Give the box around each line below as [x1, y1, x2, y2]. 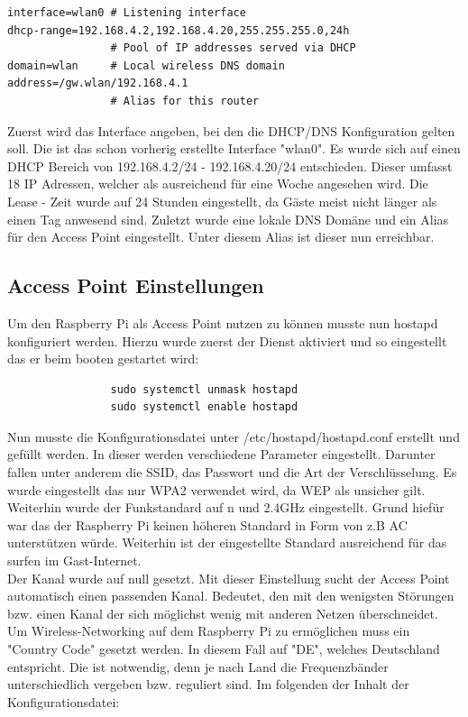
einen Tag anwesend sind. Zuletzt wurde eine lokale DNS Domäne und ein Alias [7, 209, 449, 228]
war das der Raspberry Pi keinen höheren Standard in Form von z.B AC [7, 515, 408, 534]
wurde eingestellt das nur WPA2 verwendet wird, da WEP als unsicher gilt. [7, 480, 426, 499]
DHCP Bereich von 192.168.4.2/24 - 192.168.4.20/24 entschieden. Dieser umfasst [7, 156, 453, 175]
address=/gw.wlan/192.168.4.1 [7, 77, 188, 90]
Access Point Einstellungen [7, 271, 264, 299]
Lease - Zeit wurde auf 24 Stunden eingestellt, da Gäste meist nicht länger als [7, 191, 437, 210]
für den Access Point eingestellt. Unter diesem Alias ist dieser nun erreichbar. [7, 227, 435, 246]
